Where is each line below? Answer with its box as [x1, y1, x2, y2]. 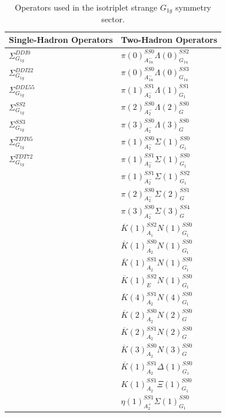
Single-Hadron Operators [9, 33, 113, 46]
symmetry [175, 1, 211, 13]
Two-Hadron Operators [121, 33, 218, 46]
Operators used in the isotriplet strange [15, 1, 158, 13]
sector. [101, 13, 125, 25]
